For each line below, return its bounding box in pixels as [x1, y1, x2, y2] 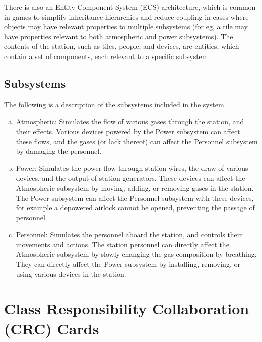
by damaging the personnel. [16, 146, 102, 156]
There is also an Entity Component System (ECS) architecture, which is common [4, 2, 256, 12]
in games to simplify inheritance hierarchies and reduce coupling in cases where [4, 11, 249, 22]
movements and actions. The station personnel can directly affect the [16, 239, 229, 249]
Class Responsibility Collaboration [4, 298, 249, 319]
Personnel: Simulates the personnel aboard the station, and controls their [16, 229, 242, 240]
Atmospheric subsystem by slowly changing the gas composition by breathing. [16, 249, 257, 259]
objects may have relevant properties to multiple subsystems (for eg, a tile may [4, 21, 248, 32]
